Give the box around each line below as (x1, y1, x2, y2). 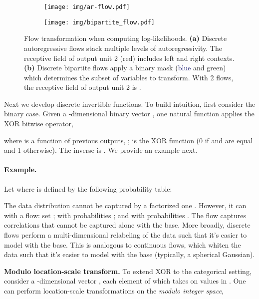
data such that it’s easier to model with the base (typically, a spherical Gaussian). (4, 249, 255, 260)
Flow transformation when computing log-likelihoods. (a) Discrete (24, 33, 227, 43)
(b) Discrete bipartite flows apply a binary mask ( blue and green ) (24, 62, 226, 73)
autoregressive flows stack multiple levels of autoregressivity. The (24, 42, 222, 53)
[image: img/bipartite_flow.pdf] (44, 18, 155, 26)
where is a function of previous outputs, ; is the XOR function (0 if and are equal (4, 135, 253, 145)
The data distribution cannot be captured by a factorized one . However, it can (4, 200, 247, 211)
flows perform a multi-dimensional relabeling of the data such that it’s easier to (4, 230, 247, 240)
